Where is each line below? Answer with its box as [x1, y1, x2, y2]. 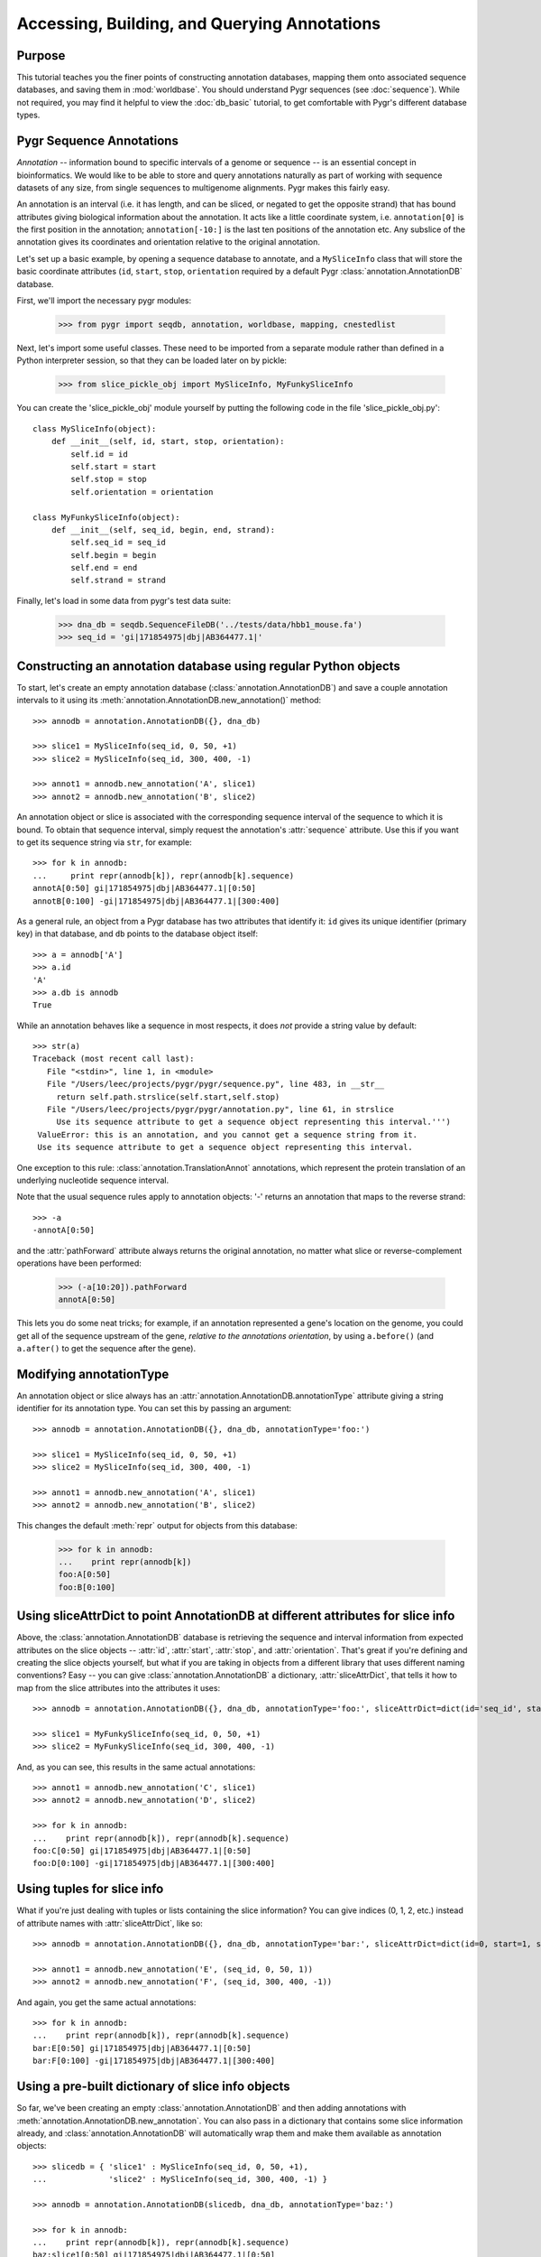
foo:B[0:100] [58, 1582, 116, 1593]
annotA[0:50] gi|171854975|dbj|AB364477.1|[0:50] [32, 883, 257, 894]
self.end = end [70, 562, 138, 573]
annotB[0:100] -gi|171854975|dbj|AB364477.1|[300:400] [32, 896, 280, 906]
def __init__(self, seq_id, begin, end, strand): [50, 525, 275, 534]
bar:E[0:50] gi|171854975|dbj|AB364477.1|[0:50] [32, 2043, 252, 2053]
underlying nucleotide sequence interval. [16, 1175, 170, 1185]
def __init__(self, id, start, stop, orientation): [50, 436, 285, 447]
